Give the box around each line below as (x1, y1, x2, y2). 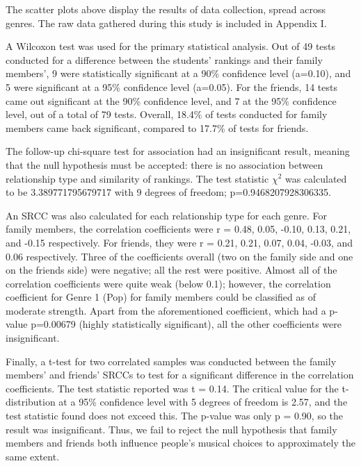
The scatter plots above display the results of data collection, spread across (6, 2, 326, 16)
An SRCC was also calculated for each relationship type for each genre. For (6, 208, 328, 222)
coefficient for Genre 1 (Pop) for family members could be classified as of (6, 290, 316, 304)
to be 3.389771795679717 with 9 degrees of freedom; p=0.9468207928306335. (6, 185, 331, 199)
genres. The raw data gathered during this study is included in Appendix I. (6, 15, 327, 30)
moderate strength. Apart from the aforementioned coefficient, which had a (6, 303, 326, 317)
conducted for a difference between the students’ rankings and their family (6, 52, 323, 67)
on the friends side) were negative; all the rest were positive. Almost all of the (6, 263, 337, 277)
